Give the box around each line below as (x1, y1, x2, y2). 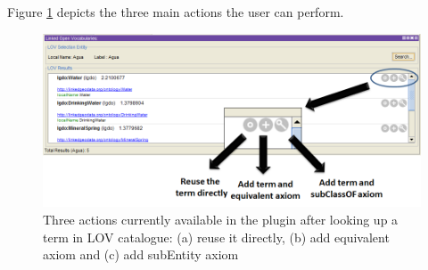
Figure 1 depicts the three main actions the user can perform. (7, 3, 344, 20)
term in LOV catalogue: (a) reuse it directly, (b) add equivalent (43, 227, 390, 246)
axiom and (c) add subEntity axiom (43, 245, 239, 264)
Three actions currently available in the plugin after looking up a (43, 210, 399, 229)
